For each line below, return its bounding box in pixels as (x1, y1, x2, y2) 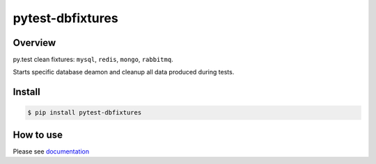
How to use (13, 129, 63, 140)
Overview (13, 37, 56, 49)
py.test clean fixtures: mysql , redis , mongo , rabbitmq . (13, 56, 173, 64)
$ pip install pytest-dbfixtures (27, 108, 142, 117)
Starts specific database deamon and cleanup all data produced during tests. (13, 68, 235, 76)
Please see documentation (13, 147, 90, 156)
